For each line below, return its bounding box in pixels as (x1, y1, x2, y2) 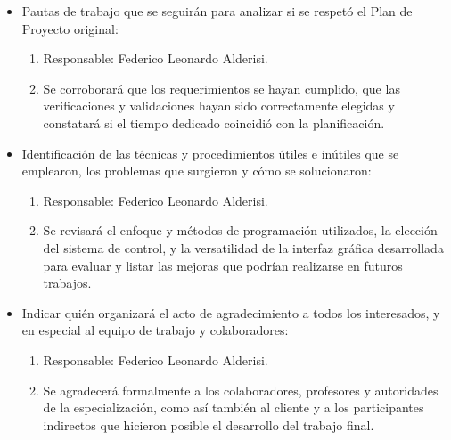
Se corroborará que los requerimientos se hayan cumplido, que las (43, 78, 400, 97)
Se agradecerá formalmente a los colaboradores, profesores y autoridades (43, 380, 439, 399)
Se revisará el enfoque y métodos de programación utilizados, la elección (43, 221, 438, 240)
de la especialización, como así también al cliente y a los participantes (43, 398, 424, 417)
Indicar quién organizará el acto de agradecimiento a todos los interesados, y (21, 303, 440, 322)
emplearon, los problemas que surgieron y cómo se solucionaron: (21, 161, 372, 180)
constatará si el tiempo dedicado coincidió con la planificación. (43, 113, 385, 132)
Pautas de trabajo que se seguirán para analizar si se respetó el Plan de (21, 2, 413, 20)
